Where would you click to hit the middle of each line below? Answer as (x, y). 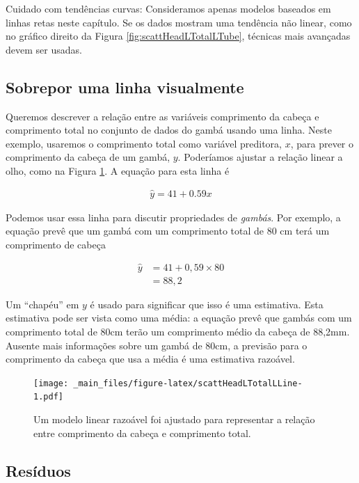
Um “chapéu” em (42, 304)
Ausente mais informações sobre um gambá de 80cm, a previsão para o (157, 345)
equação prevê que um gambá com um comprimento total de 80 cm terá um (168, 231)
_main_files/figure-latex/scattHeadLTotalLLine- (188, 383)
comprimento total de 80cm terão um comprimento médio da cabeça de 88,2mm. (178, 332)
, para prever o (322, 143)
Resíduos (38, 470)
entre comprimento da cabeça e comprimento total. (142, 433)
